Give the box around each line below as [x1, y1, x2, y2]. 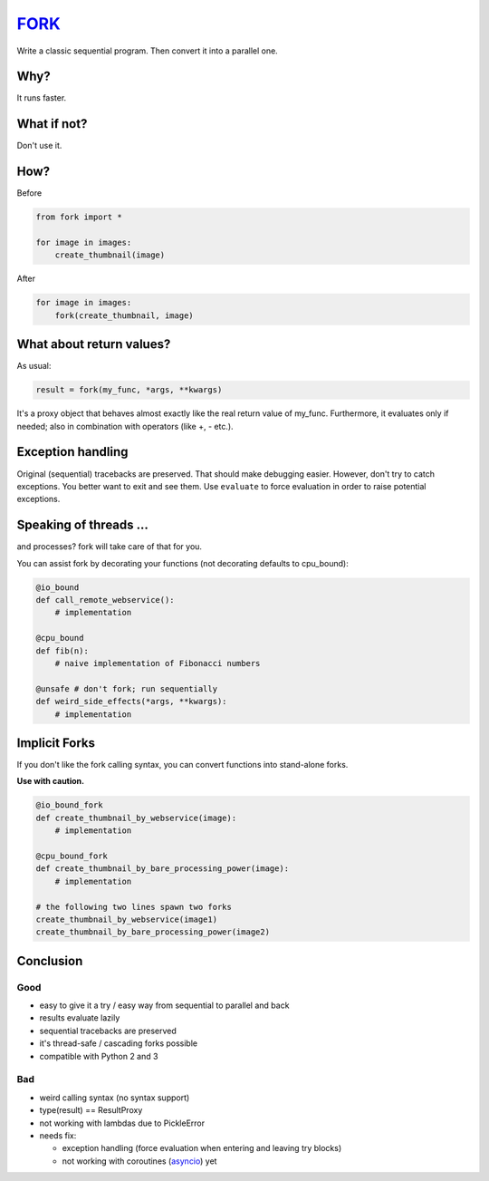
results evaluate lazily [39, 1012, 120, 1023]
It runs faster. [16, 92, 67, 103]
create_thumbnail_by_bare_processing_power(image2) [35, 927, 271, 937]
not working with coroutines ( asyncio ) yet [62, 1156, 217, 1166]
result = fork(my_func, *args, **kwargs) [35, 385, 223, 395]
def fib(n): [35, 645, 90, 656]
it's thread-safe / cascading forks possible [39, 1038, 198, 1049]
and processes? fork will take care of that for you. [16, 541, 203, 552]
